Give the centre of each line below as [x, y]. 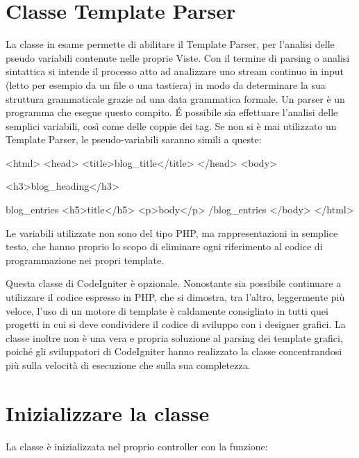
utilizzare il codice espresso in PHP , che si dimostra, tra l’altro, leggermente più [175, 297]
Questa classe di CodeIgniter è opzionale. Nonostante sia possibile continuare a [174, 283]
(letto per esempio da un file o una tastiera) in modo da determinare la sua [166, 84]
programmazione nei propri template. [85, 260]
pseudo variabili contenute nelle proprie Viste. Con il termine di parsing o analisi [178, 57]
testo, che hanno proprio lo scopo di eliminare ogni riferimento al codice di [164, 246]
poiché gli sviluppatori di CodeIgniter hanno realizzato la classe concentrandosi [174, 351]
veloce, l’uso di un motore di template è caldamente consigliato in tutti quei [167, 310]
